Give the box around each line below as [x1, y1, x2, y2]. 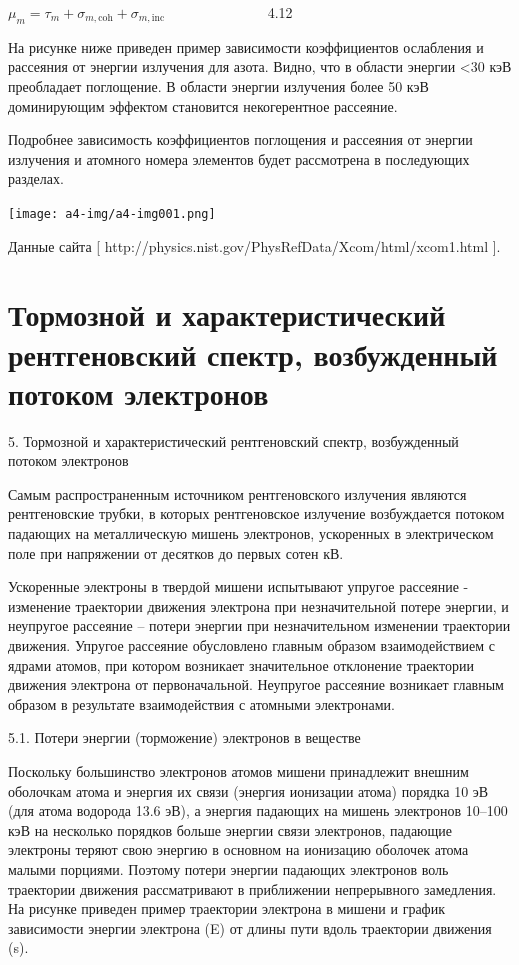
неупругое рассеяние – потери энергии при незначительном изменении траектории [8, 615, 511, 636]
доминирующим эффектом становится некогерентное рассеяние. [8, 95, 398, 116]
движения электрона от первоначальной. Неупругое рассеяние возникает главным [8, 674, 504, 695]
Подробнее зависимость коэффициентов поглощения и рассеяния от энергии [8, 129, 473, 150]
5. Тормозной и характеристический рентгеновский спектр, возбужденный [8, 430, 459, 451]
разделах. [8, 168, 64, 189]
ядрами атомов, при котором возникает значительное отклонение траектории [8, 654, 474, 675]
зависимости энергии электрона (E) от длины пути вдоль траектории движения [8, 917, 492, 938]
